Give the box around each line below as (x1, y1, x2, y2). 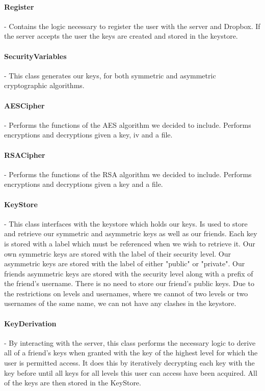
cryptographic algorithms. (4, 80, 85, 91)
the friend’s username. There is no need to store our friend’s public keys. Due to (4, 278, 254, 289)
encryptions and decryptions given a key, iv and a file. (4, 129, 173, 140)
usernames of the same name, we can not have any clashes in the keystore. (4, 298, 236, 309)
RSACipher (4, 149, 45, 160)
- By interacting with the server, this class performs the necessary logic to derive (4, 337, 256, 348)
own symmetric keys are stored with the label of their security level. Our (4, 248, 231, 259)
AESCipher (4, 100, 45, 110)
